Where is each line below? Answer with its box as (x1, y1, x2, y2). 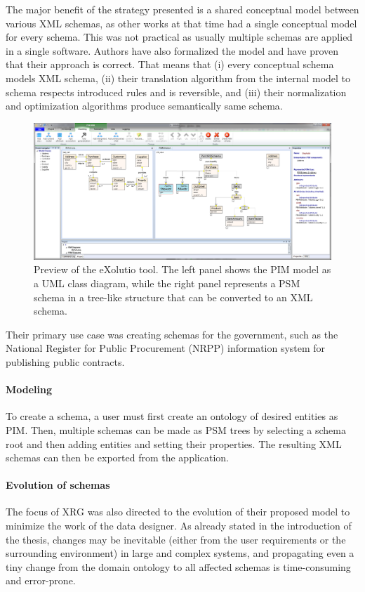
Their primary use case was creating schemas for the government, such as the (6, 327, 338, 341)
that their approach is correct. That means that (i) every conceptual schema (6, 57, 334, 72)
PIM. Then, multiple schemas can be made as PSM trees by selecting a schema (6, 422, 346, 437)
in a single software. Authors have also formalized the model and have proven (6, 43, 339, 58)
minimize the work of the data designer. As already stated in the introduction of (6, 518, 352, 533)
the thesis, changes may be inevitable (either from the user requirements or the (6, 532, 346, 546)
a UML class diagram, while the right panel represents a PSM (34, 275, 300, 290)
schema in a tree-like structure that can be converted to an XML (34, 289, 313, 304)
